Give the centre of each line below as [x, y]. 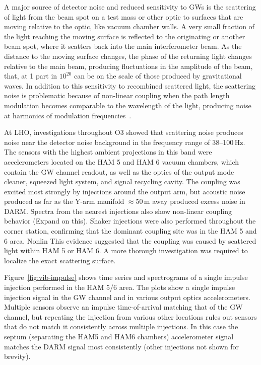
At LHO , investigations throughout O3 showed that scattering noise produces [124, 132]
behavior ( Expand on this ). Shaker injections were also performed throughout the [130, 221]
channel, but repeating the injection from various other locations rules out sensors [130, 316]
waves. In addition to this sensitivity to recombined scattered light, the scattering [130, 85]
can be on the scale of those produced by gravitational [158, 76]
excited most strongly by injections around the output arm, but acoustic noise [125, 191]
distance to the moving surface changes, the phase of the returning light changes [128, 56]
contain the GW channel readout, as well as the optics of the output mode [119, 171]
